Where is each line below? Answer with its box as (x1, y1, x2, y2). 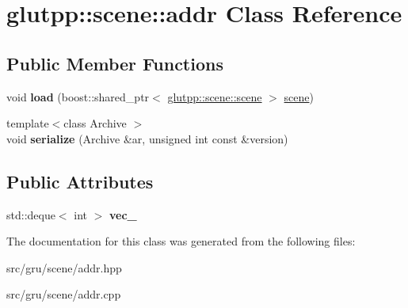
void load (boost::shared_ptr (6, 88, 150, 105)
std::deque (6, 206, 55, 222)
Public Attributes (6, 169, 154, 193)
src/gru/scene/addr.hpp (6, 259, 122, 276)
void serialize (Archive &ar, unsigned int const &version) (6, 130, 288, 146)
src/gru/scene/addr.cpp (6, 286, 121, 302)
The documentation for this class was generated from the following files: (6, 233, 356, 249)
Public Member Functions (6, 51, 223, 75)
